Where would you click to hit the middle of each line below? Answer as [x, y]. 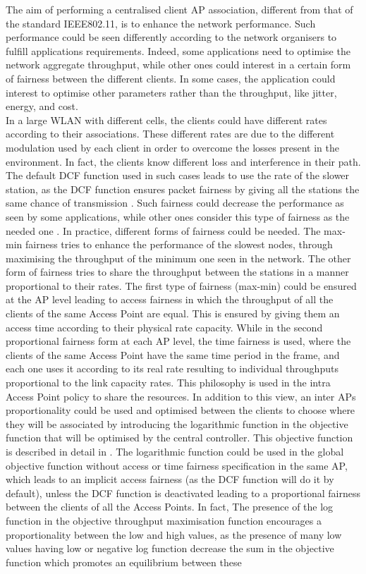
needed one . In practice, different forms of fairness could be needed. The [163, 230]
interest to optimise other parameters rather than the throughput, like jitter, [171, 92]
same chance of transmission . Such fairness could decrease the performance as [175, 203]
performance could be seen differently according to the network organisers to [171, 37]
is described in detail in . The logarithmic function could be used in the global [175, 451]
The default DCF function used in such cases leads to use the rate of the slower [178, 175]
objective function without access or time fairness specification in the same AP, [177, 465]
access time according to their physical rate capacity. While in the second [164, 327]
